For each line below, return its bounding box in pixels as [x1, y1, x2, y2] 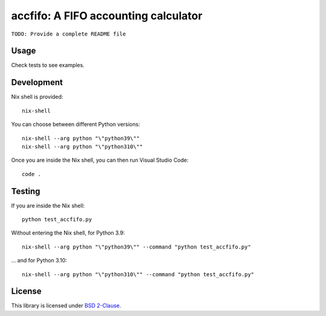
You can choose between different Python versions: [11, 121, 140, 128]
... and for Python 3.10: [11, 257, 68, 264]
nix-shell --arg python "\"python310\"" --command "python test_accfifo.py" [22, 271, 255, 277]
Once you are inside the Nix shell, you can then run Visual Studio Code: [11, 157, 189, 164]
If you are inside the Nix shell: [11, 202, 85, 209]
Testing [11, 186, 40, 196]
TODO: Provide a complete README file [11, 30, 126, 37]
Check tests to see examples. [11, 62, 85, 69]
